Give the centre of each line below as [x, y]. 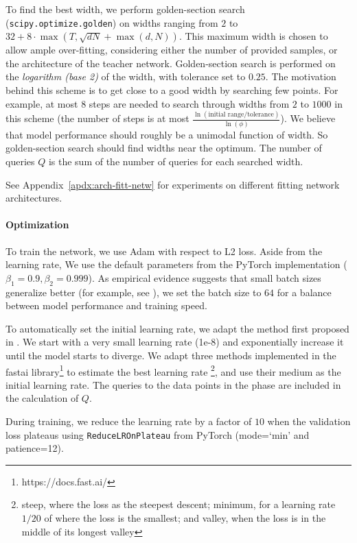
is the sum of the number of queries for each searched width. [176, 161]
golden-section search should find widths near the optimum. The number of [164, 148]
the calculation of [42, 398]
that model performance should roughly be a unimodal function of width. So [167, 134]
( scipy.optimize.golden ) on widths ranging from [112, 22]
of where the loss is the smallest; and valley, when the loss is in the [185, 518]
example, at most [42, 103]
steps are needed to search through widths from [189, 103]
